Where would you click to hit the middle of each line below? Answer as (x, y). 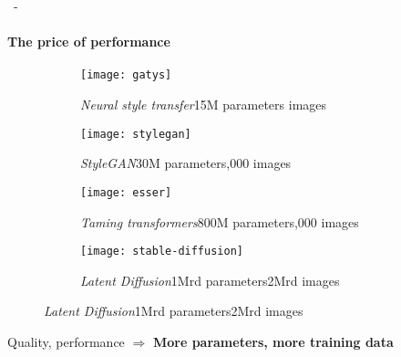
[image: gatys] (126, 75)
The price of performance (89, 42)
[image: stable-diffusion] (162, 252)
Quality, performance (66, 341)
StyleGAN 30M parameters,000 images (186, 163)
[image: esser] (126, 192)
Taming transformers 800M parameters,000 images (220, 221)
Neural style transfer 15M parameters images (204, 105)
